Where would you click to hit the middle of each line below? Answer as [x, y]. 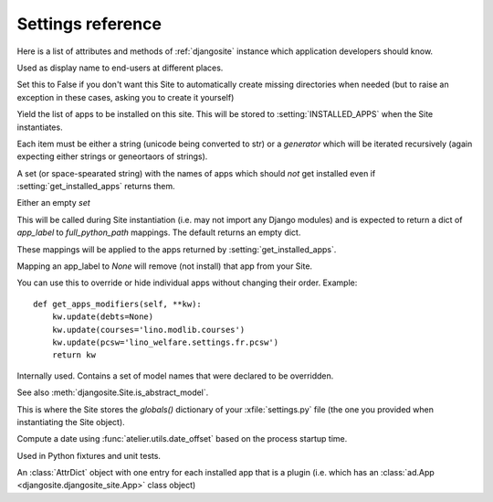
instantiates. [40, 127]
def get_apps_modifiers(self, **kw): [118, 304]
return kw [73, 355]
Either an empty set [53, 203]
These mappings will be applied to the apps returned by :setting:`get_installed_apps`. [177, 249]
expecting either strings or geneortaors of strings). [112, 156]
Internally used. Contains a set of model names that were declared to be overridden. [175, 376]
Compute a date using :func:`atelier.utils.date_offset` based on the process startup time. [182, 439]
